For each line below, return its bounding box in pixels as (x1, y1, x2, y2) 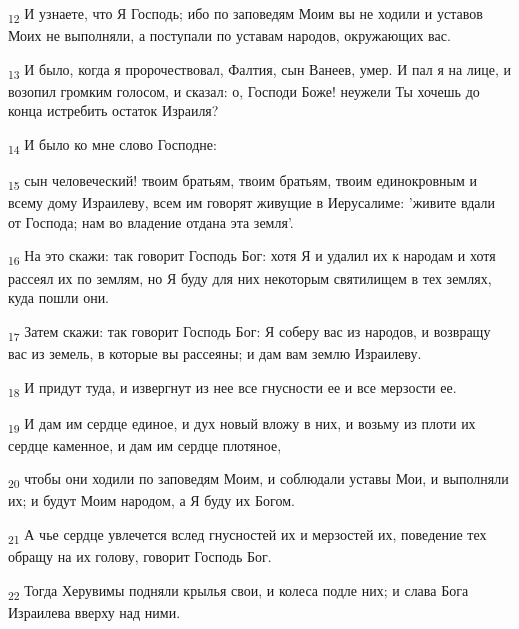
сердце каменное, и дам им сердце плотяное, (8, 434, 282, 455)
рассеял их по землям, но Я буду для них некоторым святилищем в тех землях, (8, 267, 492, 288)
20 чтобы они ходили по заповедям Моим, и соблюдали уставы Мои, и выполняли (8, 468, 509, 492)
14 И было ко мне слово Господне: (8, 134, 217, 157)
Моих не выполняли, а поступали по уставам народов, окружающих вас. (8, 25, 451, 46)
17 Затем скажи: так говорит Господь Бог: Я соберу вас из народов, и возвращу (8, 320, 491, 344)
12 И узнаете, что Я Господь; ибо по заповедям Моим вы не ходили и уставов (8, 3, 483, 26)
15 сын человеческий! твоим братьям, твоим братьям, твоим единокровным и (8, 170, 477, 193)
